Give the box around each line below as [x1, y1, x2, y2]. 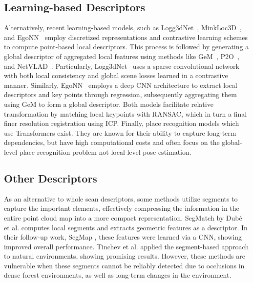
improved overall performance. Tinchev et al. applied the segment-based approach [4, 241, 249, 251]
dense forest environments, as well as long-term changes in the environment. [4, 270, 232, 280]
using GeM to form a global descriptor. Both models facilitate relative [4, 99, 213, 109]
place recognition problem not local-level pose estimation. [19, 146, 191, 157]
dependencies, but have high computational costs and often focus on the [4, 137, 220, 147]
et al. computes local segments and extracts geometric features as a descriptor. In [4, 222, 248, 232]
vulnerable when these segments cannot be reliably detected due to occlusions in [4, 260, 245, 270]
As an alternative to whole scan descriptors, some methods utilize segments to [4, 193, 238, 203]
